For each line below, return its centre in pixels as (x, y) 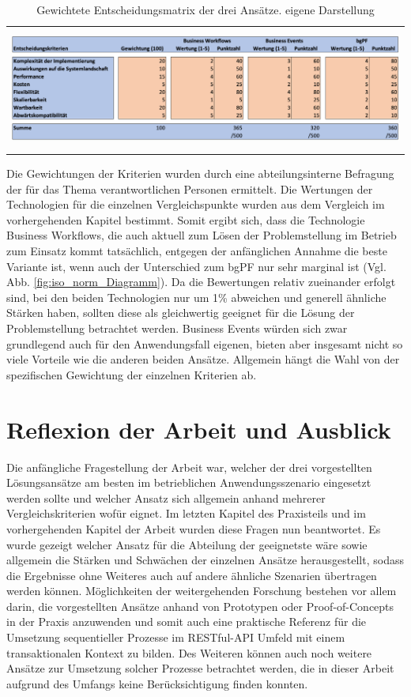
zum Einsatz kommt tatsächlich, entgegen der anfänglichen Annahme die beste (197, 251)
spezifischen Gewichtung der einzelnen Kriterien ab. (132, 374)
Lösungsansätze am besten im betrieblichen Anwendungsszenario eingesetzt (189, 482)
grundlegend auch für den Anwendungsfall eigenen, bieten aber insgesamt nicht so (205, 343)
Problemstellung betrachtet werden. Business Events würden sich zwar (177, 328)
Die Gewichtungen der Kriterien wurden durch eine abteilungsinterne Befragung (200, 173)
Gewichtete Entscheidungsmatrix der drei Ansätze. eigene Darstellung (205, 9)
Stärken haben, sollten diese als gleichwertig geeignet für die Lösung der (181, 313)
